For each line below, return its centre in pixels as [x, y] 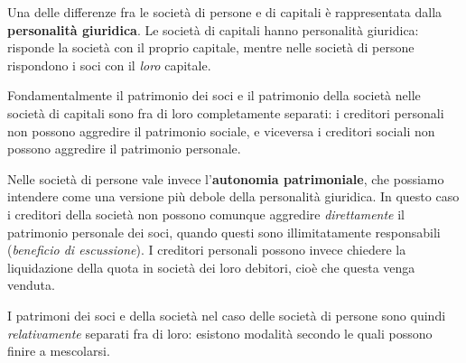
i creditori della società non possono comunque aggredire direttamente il [206, 214]
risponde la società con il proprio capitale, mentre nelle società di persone [211, 47]
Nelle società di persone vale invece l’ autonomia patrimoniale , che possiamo [226, 178]
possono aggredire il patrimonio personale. [124, 149]
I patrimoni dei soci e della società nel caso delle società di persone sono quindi [227, 315]
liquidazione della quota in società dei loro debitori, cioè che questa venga [211, 267]
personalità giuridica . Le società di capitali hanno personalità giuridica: [213, 29]
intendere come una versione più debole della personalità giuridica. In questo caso [233, 196]
